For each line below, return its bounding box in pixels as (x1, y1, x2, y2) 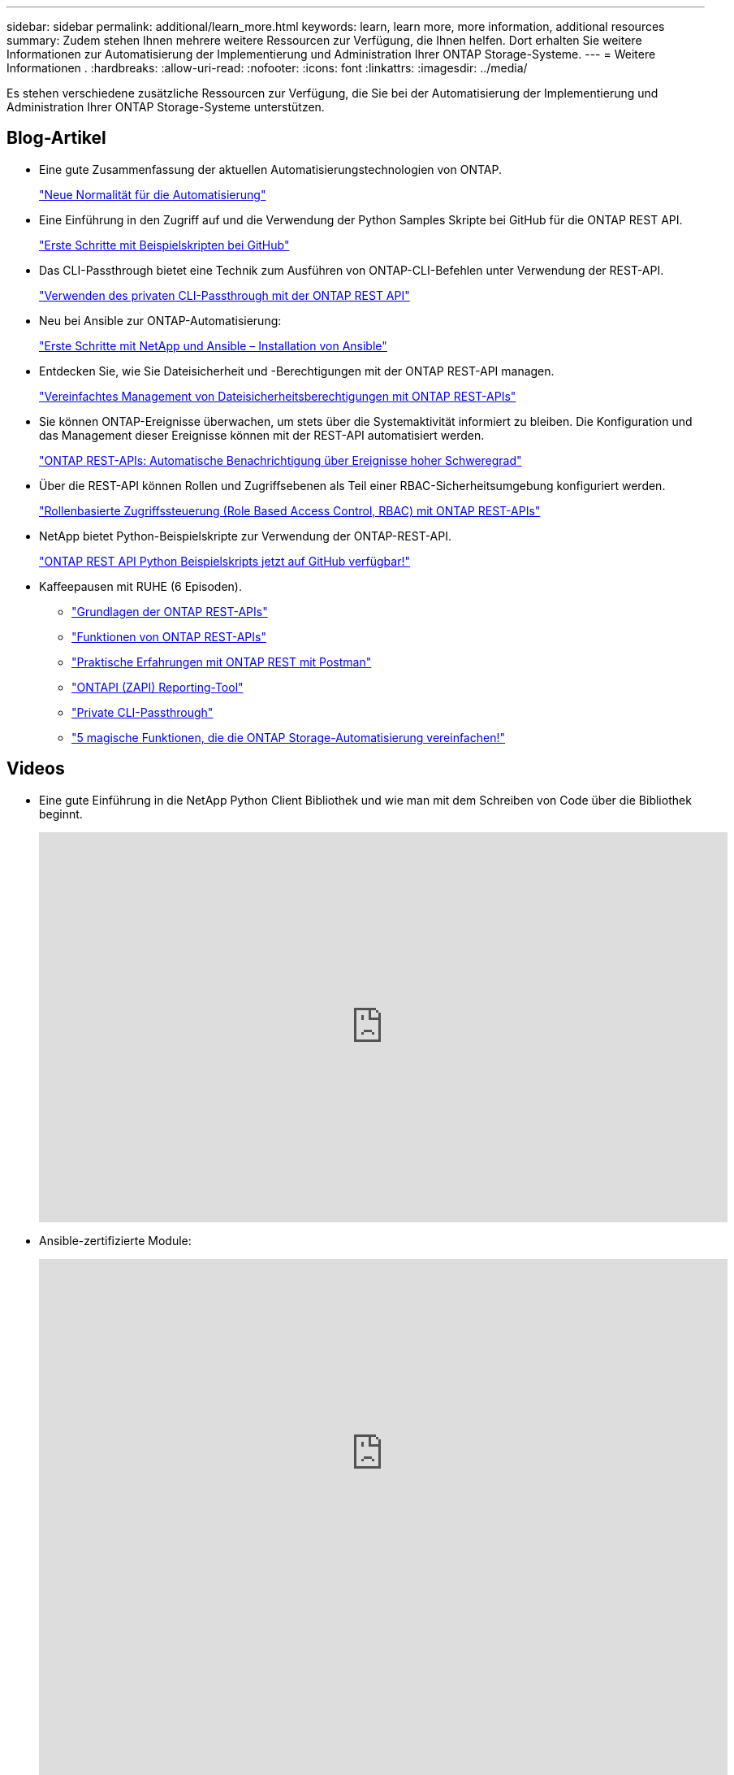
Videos (6, 758, 65, 779)
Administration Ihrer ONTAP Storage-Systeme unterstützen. (6, 100, 325, 114)
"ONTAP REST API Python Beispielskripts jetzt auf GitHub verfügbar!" (39, 553, 411, 568)
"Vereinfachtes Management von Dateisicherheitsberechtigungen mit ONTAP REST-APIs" (39, 388, 516, 403)
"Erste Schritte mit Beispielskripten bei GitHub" (39, 237, 290, 252)
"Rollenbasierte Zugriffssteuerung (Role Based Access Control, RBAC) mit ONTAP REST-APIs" (39, 503, 541, 518)
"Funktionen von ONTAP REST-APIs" (71, 629, 266, 644)
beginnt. (39, 806, 83, 821)
